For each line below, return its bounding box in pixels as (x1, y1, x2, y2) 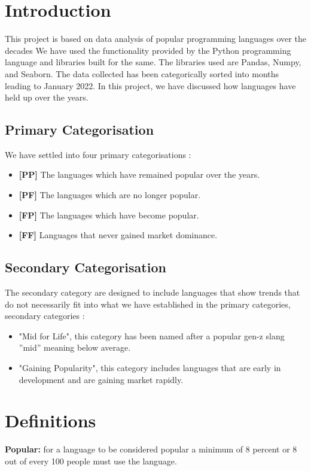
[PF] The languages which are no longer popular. (19, 189, 201, 201)
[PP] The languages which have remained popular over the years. (19, 168, 260, 181)
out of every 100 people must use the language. (5, 454, 177, 467)
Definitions (5, 408, 96, 433)
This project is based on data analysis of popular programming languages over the (5, 32, 306, 45)
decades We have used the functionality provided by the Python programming (5, 44, 291, 56)
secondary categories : (5, 309, 85, 322)
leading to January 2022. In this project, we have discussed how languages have (5, 79, 296, 92)
